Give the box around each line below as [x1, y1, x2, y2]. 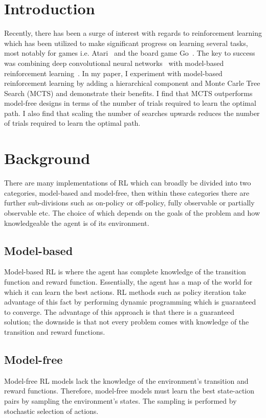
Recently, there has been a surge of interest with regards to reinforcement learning [4, 28, 262, 38]
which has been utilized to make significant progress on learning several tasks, [4, 37, 248, 48]
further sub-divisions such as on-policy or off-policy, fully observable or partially [4, 197, 255, 208]
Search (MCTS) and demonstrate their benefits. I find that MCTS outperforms [4, 87, 253, 98]
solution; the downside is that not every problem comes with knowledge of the [4, 316, 249, 327]
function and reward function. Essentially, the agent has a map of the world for [4, 276, 253, 287]
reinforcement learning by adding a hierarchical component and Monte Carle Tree [4, 78, 260, 88]
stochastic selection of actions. [4, 405, 99, 416]
